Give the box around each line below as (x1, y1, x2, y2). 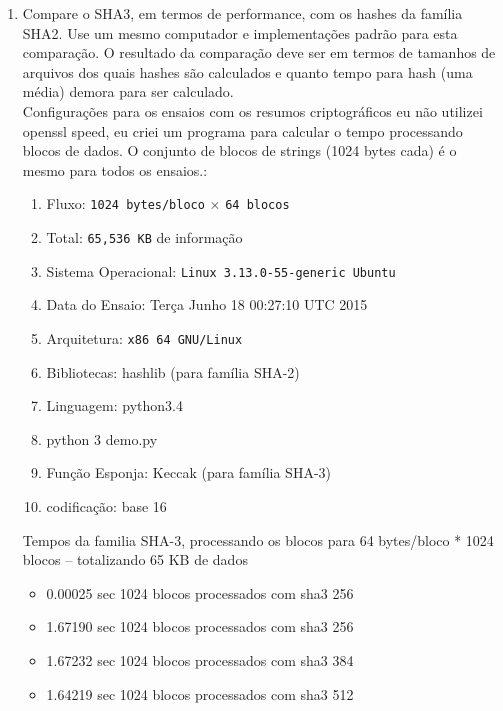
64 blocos (225, 198, 290, 213)
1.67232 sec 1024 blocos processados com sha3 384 (46, 649, 354, 670)
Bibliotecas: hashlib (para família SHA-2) (46, 361, 300, 382)
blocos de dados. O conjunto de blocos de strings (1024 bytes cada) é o (22, 140, 457, 161)
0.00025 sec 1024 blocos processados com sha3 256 (46, 582, 354, 603)
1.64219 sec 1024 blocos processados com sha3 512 (46, 683, 354, 704)
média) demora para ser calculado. (22, 81, 234, 102)
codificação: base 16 (46, 495, 167, 516)
